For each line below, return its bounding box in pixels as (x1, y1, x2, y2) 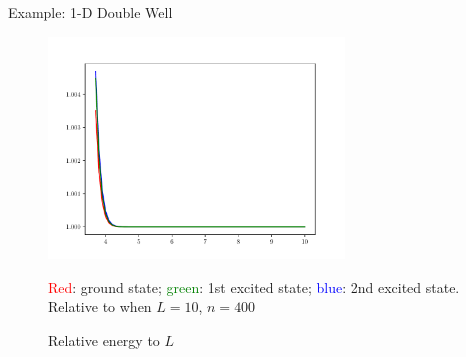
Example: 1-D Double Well (8, 2, 173, 22)
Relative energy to (48, 329, 160, 350)
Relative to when (48, 296, 152, 317)
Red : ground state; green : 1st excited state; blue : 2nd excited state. (48, 276, 460, 297)
